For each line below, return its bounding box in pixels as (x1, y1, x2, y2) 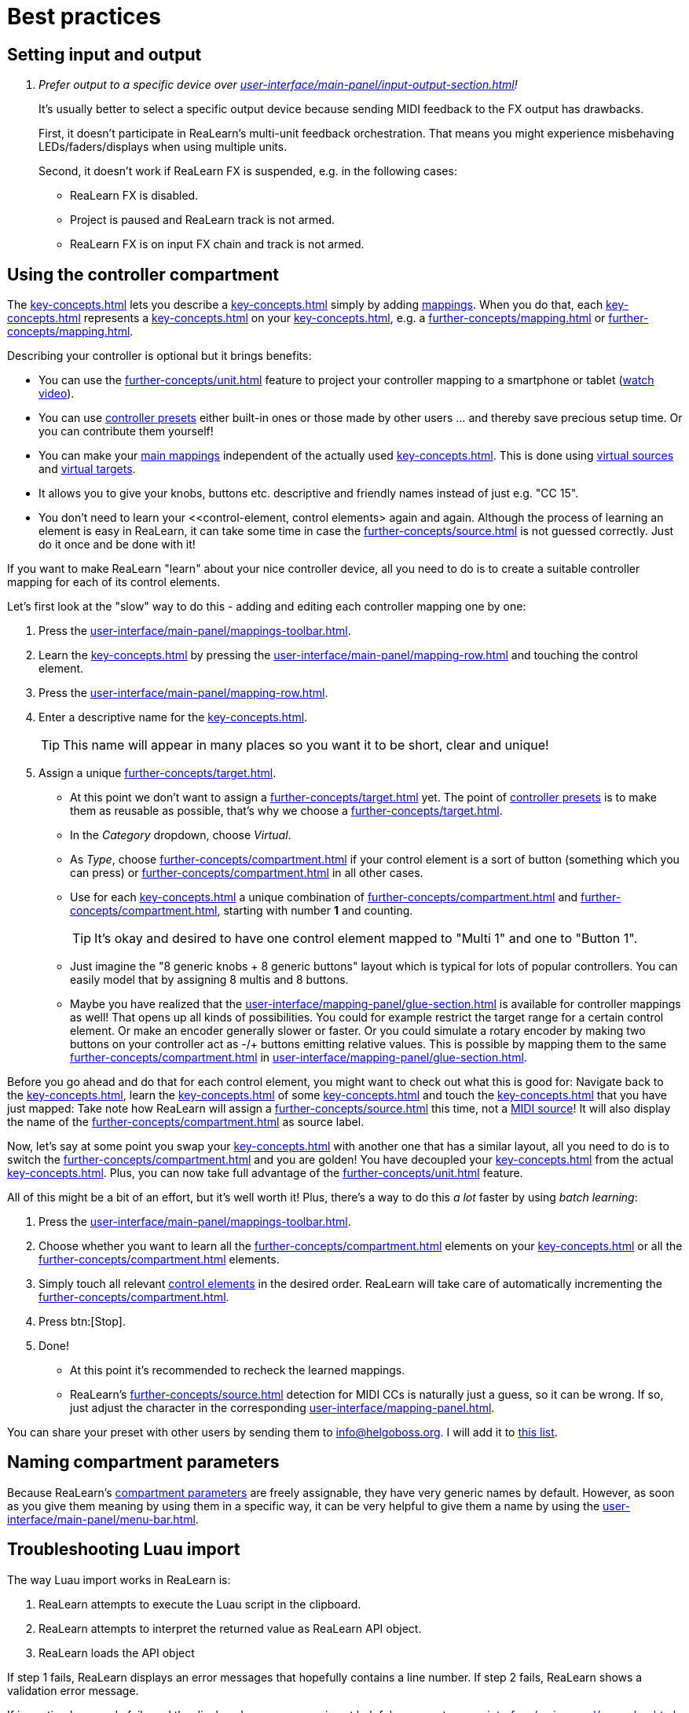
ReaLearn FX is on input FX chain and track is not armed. (70, 237, 365, 251)
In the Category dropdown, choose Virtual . (70, 828, 291, 842)
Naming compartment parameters (7, 1452, 280, 1473)
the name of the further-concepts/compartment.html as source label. (7, 1115, 365, 1129)
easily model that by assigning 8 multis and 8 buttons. (70, 973, 349, 987)
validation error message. (7, 1683, 139, 1697)
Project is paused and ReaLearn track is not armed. (70, 213, 335, 227)
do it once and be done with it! (38, 537, 196, 552)
